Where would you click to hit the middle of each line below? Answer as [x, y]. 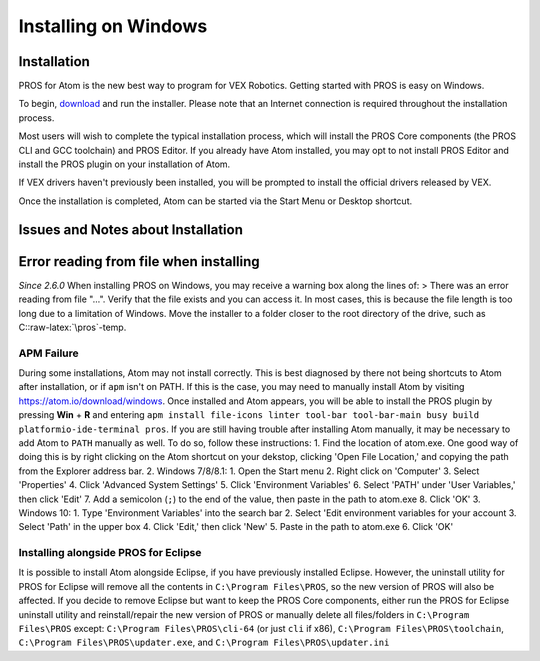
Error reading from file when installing [139, 261]
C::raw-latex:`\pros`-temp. [72, 327]
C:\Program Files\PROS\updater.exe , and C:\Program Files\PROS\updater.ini [204, 642]
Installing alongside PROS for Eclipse [110, 553]
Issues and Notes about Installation [131, 229]
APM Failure [48, 353]
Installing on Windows [113, 26]
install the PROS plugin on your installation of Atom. [124, 164]
